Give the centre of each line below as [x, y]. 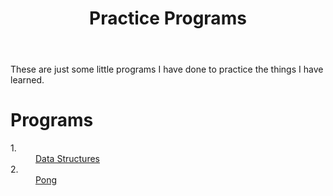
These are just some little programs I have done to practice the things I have [167, 69]
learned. [27, 80]
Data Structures [67, 159]
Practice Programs [168, 18]
